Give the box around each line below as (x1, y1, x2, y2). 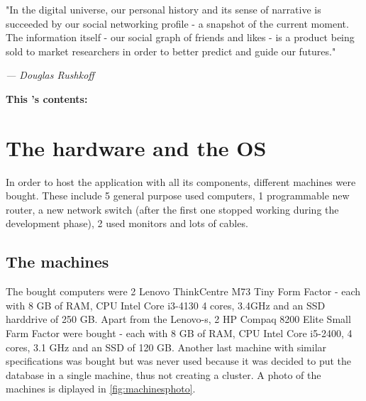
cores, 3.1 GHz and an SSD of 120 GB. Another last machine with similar (6, 339, 327, 354)
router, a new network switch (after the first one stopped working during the (6, 202, 339, 216)
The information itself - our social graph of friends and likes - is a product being (6, 30, 355, 45)
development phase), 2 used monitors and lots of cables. (6, 216, 248, 231)
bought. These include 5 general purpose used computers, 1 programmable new (6, 188, 350, 203)
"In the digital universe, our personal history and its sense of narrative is (6, 2, 321, 16)
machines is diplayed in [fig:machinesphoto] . (6, 381, 196, 396)
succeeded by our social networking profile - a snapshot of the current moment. (6, 16, 349, 31)
